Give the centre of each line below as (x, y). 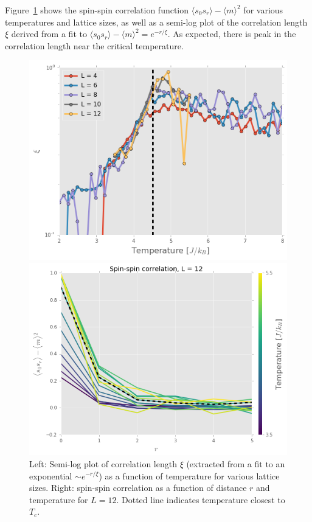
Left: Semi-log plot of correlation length (103, 463)
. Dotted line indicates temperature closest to (201, 499)
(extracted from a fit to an (236, 463)
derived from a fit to (49, 34)
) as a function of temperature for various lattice (189, 475)
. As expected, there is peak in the (232, 34)
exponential (51, 475)
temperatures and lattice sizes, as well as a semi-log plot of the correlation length (156, 22)
